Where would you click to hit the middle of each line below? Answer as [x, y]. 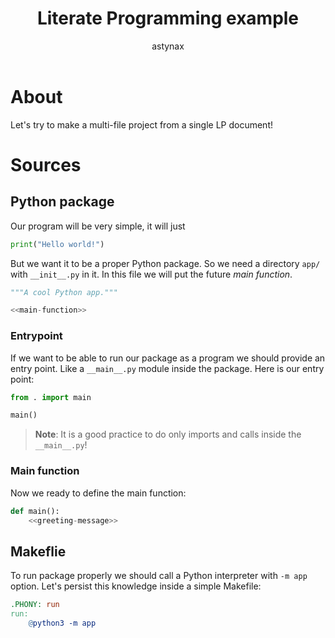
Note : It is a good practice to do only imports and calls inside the [168, 434]
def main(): [35, 511]
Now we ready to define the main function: [98, 493]
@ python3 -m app [62, 623]
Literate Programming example [168, 18]
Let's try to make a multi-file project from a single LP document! [141, 124]
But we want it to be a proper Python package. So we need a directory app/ [165, 263]
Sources [46, 164]
